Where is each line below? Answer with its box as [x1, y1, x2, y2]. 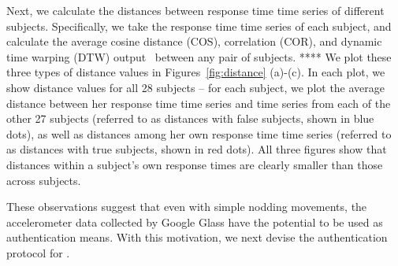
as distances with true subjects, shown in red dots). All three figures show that [6, 141, 387, 157]
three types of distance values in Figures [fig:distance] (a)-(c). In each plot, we [6, 64, 385, 80]
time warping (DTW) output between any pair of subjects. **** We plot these [6, 48, 392, 65]
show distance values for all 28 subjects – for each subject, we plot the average [6, 79, 385, 95]
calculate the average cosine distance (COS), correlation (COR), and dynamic [6, 33, 382, 50]
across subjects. [6, 172, 81, 188]
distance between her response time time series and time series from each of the [6, 94, 391, 111]
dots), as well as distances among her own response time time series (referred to [6, 125, 392, 142]
